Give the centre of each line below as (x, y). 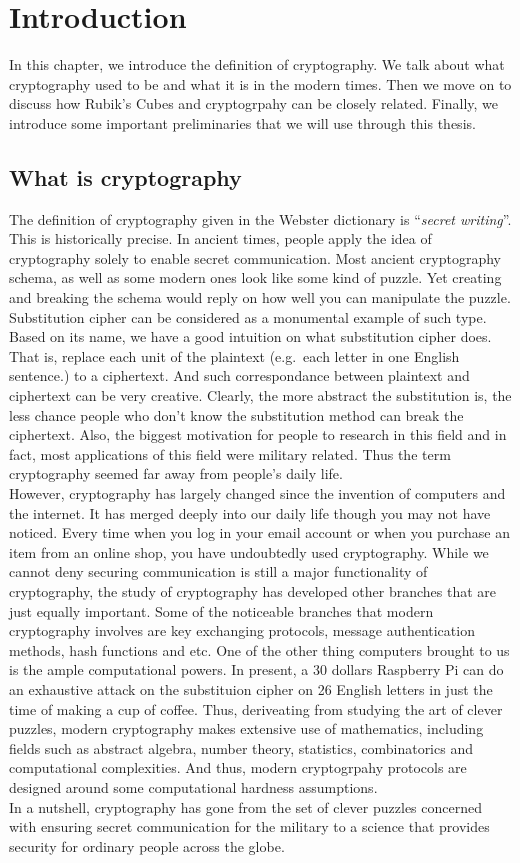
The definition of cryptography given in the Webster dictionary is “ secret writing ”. (260, 218)
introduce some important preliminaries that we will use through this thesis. (242, 122)
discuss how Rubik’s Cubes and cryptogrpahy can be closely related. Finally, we (254, 103)
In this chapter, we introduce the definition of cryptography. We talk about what (257, 64)
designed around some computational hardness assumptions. (193, 786)
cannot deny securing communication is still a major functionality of (218, 571)
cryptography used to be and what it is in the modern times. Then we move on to (260, 83)
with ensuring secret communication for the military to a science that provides (249, 826)
